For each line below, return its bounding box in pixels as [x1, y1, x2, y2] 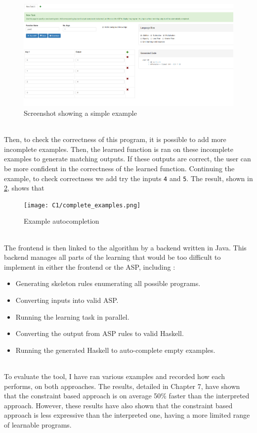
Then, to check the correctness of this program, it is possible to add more [4, 134, 226, 144]
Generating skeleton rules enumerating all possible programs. [15, 278, 201, 289]
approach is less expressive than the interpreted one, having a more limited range [4, 410, 250, 420]
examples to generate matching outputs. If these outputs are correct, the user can [4, 153, 251, 164]
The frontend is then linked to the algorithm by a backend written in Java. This [4, 242, 247, 252]
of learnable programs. [4, 419, 72, 430]
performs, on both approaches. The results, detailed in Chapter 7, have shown [4, 381, 240, 391]
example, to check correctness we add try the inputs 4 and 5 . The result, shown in [4, 173, 253, 183]
